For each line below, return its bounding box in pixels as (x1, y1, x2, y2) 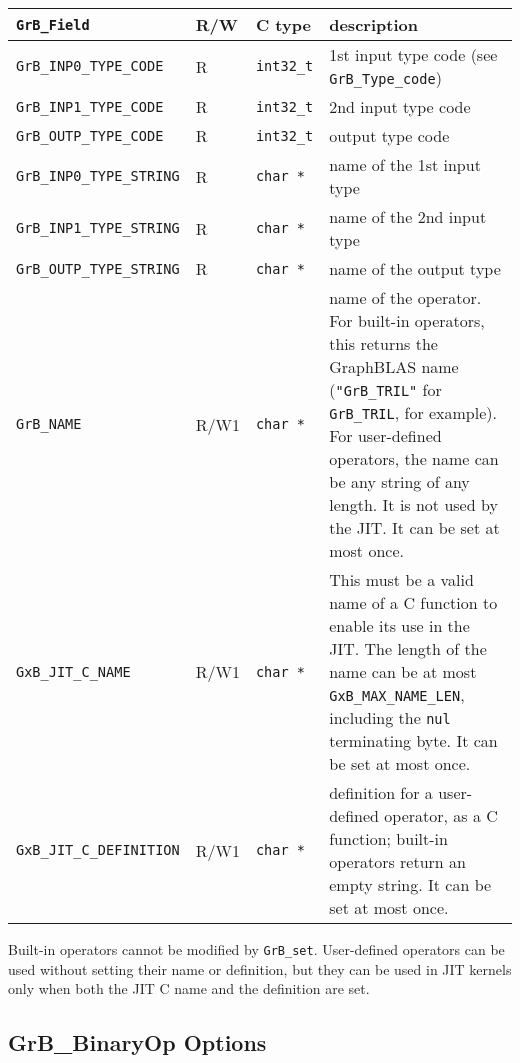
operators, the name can (329, 447, 499, 470)
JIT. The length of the (329, 637, 487, 660)
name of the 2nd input (329, 205, 487, 228)
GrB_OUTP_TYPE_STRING (16, 260, 180, 277)
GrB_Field (16, 16, 90, 33)
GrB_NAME (16, 416, 82, 432)
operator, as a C (384, 804, 498, 827)
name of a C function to (329, 591, 498, 614)
